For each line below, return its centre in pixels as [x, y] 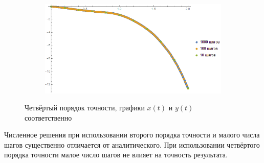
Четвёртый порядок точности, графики [85, 108]
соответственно [48, 117]
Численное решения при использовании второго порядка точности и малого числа [132, 135]
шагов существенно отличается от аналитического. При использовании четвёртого [132, 144]
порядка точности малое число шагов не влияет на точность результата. [116, 155]
